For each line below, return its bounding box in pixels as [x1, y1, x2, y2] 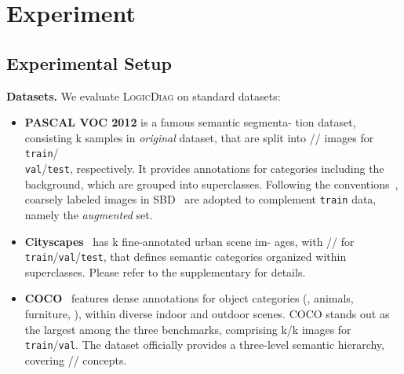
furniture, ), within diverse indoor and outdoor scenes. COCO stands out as [24, 305, 390, 321]
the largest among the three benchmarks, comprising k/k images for [24, 321, 351, 337]
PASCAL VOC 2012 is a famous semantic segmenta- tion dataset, [24, 114, 356, 130]
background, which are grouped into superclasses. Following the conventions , [24, 175, 399, 192]
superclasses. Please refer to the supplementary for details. [24, 263, 306, 280]
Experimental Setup [6, 50, 172, 75]
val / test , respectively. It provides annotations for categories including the [24, 160, 384, 177]
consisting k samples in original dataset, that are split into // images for [24, 129, 374, 145]
